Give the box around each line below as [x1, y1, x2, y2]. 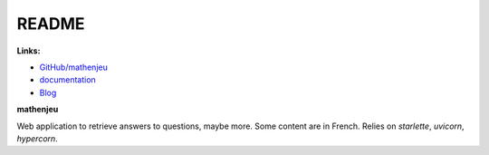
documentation [39, 74, 97, 85]
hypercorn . [16, 132, 58, 144]
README [16, 14, 85, 34]
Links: [16, 45, 41, 56]
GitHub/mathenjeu [39, 62, 108, 73]
